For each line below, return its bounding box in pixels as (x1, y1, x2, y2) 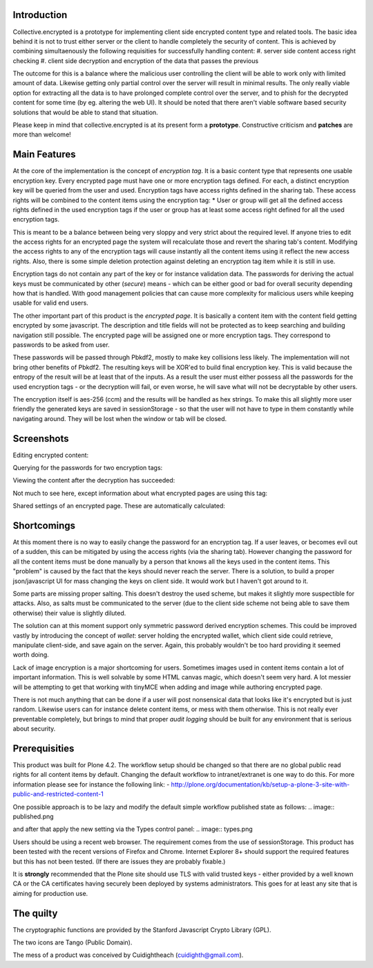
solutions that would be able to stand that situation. (12, 108, 158, 116)
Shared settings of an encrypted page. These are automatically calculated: (12, 502, 226, 510)
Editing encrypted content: (12, 451, 89, 459)
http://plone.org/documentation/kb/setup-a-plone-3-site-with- (171, 780, 350, 789)
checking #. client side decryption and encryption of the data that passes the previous (12, 56, 259, 65)
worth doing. (12, 651, 50, 659)
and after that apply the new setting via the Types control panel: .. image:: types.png (12, 825, 254, 834)
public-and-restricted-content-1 (12, 790, 104, 798)
